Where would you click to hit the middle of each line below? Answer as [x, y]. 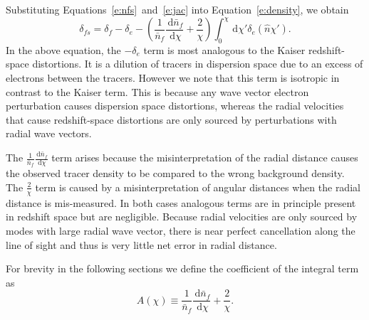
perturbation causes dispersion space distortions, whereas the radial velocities [175, 106]
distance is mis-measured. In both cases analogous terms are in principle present [181, 202]
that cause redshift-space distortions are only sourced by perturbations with [171, 119]
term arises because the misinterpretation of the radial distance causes [205, 158]
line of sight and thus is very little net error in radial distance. [141, 244]
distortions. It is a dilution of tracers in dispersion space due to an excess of [198, 64]
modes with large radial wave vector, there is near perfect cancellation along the [181, 230]
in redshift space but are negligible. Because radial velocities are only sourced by [182, 217]
